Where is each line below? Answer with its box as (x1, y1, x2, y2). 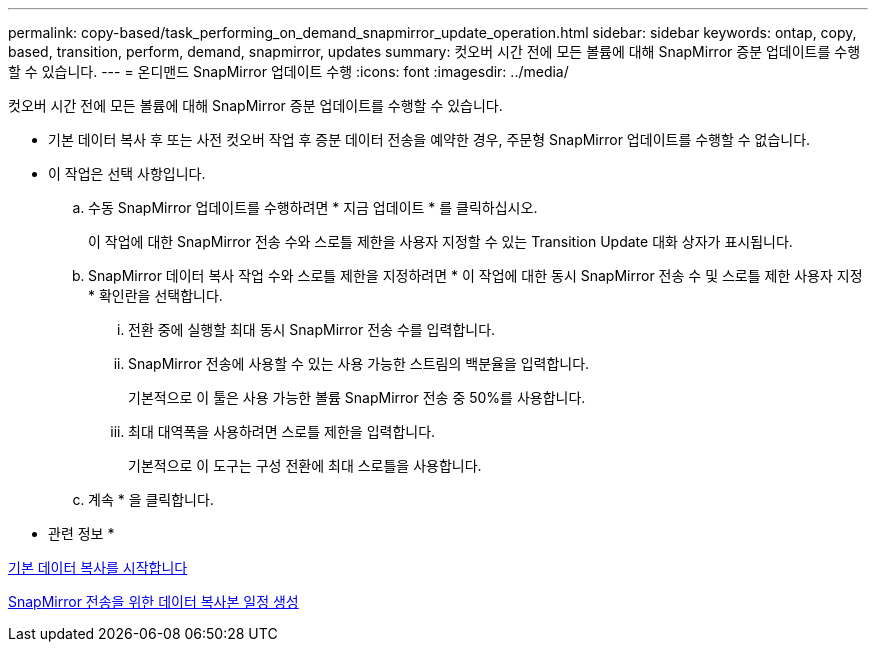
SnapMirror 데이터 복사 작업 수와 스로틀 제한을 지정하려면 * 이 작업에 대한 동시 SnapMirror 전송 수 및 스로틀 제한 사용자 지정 (88, 267, 863, 284)
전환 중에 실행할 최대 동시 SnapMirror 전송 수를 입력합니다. (128, 321, 496, 338)
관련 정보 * (48, 525, 115, 542)
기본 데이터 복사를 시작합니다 (8, 559, 188, 576)
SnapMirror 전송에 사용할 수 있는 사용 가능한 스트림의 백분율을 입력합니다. (128, 355, 590, 372)
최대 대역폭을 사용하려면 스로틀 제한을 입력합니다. (128, 423, 436, 440)
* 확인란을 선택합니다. (88, 287, 223, 304)
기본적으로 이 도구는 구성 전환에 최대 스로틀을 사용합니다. (128, 457, 482, 474)
